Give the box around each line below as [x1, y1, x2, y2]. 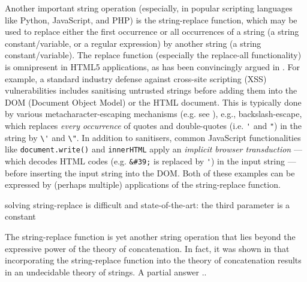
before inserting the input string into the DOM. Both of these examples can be [5, 166, 295, 179]
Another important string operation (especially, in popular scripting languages [5, 2, 293, 14]
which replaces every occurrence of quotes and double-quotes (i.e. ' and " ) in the [5, 119, 302, 131]
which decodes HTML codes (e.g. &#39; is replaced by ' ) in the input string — [5, 154, 296, 167]
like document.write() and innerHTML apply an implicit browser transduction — [5, 143, 302, 155]
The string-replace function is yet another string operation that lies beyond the [5, 230, 296, 242]
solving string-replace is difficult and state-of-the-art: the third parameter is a [5, 198, 290, 211]
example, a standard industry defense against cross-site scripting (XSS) [5, 72, 267, 85]
